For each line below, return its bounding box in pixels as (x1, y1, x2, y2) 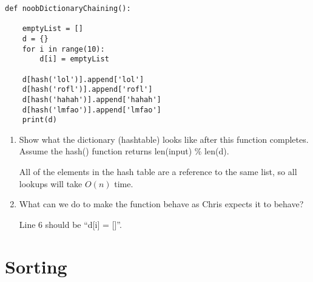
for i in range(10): (22, 44, 105, 53)
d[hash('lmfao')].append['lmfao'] (22, 105, 161, 114)
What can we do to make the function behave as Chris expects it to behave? (19, 198, 304, 210)
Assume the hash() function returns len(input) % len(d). (19, 145, 229, 157)
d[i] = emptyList (39, 55, 109, 64)
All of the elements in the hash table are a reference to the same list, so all (19, 165, 297, 178)
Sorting (5, 253, 67, 278)
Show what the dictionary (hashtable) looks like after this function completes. (19, 132, 309, 145)
